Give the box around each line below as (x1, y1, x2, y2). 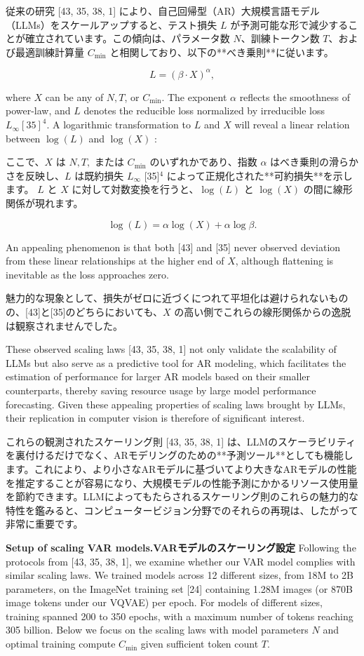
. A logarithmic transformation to (46, 117, 191, 132)
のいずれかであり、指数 (149, 154, 257, 169)
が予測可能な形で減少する (230, 17, 349, 32)
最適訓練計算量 (15, 44, 84, 59)
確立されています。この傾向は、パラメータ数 (25, 31, 230, 46)
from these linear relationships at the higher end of (6, 253, 224, 268)
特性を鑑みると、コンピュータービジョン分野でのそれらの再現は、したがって (6, 502, 358, 517)
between (6, 130, 41, 145)
